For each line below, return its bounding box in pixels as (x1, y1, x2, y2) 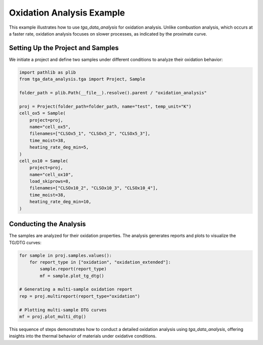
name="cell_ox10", (29, 172, 74, 177)
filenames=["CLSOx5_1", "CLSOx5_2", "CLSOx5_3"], (29, 131, 150, 136)
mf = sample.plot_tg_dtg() (39, 273, 104, 278)
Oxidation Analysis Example (9, 7, 125, 18)
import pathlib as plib (19, 70, 76, 75)
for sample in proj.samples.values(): (19, 253, 112, 258)
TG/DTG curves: (9, 239, 41, 245)
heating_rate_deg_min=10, (29, 199, 92, 204)
